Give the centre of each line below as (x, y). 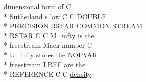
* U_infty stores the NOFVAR (51, 54)
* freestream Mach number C (48, 45)
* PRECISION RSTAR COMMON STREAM (73, 26)
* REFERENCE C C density (48, 74)
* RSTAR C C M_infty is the (49, 35)
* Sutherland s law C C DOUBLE (55, 16)
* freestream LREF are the (45, 64)
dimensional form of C (38, 6)
